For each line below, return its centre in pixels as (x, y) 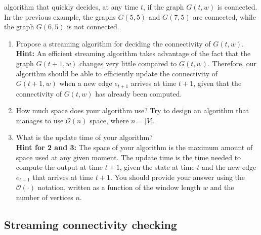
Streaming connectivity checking (91, 224)
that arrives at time (63, 177)
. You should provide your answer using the (178, 177)
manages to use (40, 120)
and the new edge (229, 167)
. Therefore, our (232, 63)
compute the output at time (59, 167)
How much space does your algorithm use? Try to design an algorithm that (132, 110)
